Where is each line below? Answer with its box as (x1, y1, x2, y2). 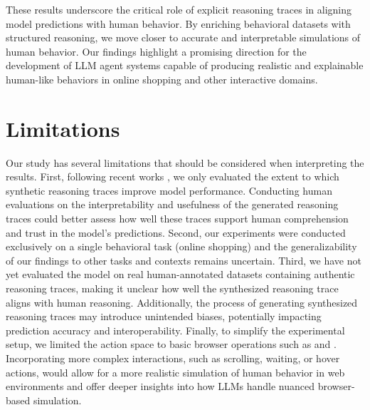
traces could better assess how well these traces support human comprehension (6, 211, 349, 226)
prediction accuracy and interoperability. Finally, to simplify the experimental (6, 322, 345, 337)
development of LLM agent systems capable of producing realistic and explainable (6, 58, 364, 73)
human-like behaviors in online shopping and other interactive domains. (6, 71, 318, 86)
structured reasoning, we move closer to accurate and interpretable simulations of (6, 30, 361, 45)
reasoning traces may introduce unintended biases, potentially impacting (6, 309, 322, 324)
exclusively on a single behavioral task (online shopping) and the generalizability (6, 239, 357, 254)
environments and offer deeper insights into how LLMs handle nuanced (6, 379, 315, 394)
